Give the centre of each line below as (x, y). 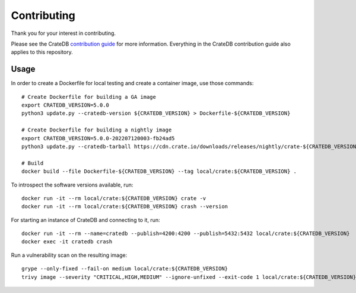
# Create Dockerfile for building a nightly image (97, 130)
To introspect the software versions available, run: (72, 185)
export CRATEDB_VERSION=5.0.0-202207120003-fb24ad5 (98, 138)
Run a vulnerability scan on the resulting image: (69, 255)
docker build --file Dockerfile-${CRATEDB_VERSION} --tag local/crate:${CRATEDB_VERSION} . (159, 171)
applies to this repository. (42, 52)
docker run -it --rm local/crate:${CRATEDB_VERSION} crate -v (114, 198)
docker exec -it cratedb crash (67, 242)
